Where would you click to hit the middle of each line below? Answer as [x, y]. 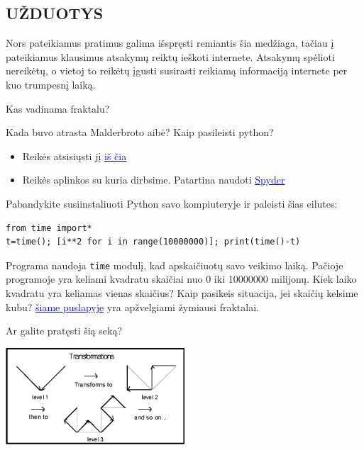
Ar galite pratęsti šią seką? [64, 331]
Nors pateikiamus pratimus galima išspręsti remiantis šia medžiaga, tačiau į [170, 43]
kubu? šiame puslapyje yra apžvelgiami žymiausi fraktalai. [132, 306]
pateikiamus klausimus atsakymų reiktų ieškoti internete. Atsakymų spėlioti [170, 56]
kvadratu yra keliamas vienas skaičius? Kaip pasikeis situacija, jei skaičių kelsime [182, 292]
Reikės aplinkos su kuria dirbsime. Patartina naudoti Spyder [154, 180]
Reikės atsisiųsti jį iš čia [75, 156]
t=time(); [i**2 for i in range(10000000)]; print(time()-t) [153, 242]
